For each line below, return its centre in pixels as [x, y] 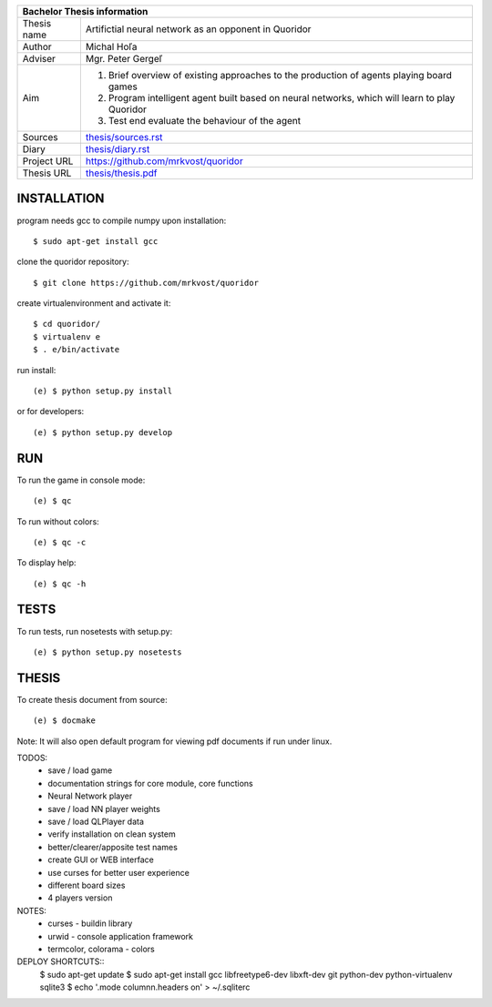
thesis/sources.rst [124, 137]
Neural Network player [90, 796]
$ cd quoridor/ [67, 324]
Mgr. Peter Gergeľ [124, 59]
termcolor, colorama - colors [101, 949]
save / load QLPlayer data [96, 821]
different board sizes [87, 885]
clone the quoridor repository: [73, 262]
